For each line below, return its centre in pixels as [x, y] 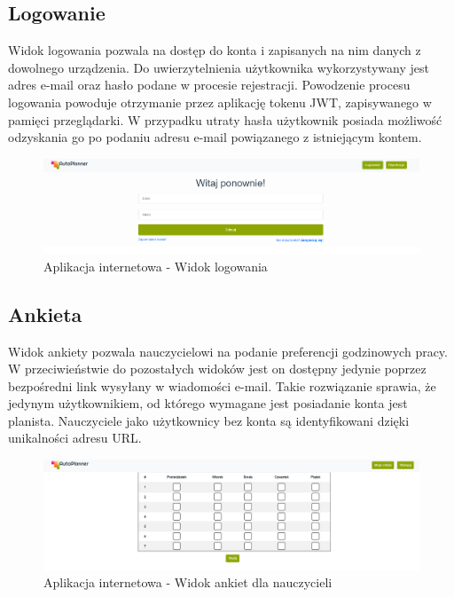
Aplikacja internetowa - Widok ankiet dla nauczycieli [188, 582]
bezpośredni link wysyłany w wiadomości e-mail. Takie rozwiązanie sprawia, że [222, 385]
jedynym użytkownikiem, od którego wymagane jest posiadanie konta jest [208, 403]
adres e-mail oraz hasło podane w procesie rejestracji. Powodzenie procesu [209, 85]
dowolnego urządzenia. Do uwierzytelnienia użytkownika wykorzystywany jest [219, 67]
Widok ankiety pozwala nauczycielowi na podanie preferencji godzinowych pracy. [228, 351]
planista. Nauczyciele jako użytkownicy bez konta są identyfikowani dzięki [209, 420]
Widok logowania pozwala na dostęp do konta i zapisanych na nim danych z [215, 50]
